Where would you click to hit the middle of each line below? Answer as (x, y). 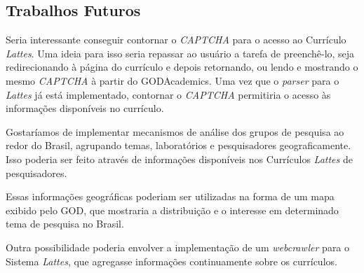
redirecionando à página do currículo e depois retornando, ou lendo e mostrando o (182, 67)
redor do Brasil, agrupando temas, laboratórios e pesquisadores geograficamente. (178, 145)
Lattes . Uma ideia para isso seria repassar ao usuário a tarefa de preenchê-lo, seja (180, 53)
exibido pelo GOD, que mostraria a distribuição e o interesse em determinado (172, 210)
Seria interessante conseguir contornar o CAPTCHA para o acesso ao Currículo (176, 40)
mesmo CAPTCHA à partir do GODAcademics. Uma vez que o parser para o (173, 80)
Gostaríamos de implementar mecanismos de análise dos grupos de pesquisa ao (175, 131)
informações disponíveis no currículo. (85, 108)
